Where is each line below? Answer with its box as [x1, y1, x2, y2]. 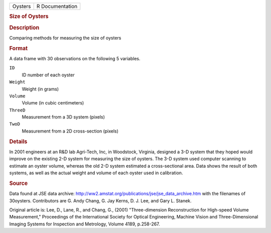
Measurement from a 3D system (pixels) [22, 114, 105, 120]
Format [9, 45, 28, 52]
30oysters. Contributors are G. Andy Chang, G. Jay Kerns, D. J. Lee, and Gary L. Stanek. [9, 197, 192, 203]
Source [9, 180, 28, 187]
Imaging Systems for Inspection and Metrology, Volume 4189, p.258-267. [9, 221, 160, 227]
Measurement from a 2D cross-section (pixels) [22, 128, 119, 134]
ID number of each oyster [22, 72, 75, 78]
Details [9, 138, 28, 145]
